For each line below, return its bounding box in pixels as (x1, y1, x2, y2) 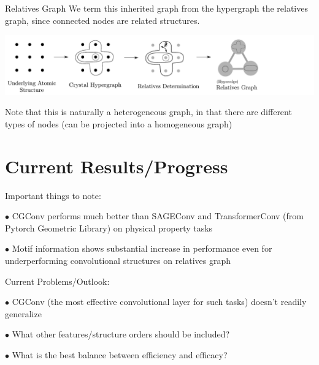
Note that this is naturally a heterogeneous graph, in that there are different (5, 105, 292, 118)
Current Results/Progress (5, 153, 228, 178)
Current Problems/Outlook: (5, 274, 110, 287)
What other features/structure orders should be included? (12, 328, 230, 341)
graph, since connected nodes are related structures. (5, 13, 200, 26)
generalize (5, 307, 42, 320)
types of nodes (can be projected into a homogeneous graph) (5, 117, 233, 130)
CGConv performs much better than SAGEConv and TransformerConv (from (12, 209, 304, 222)
